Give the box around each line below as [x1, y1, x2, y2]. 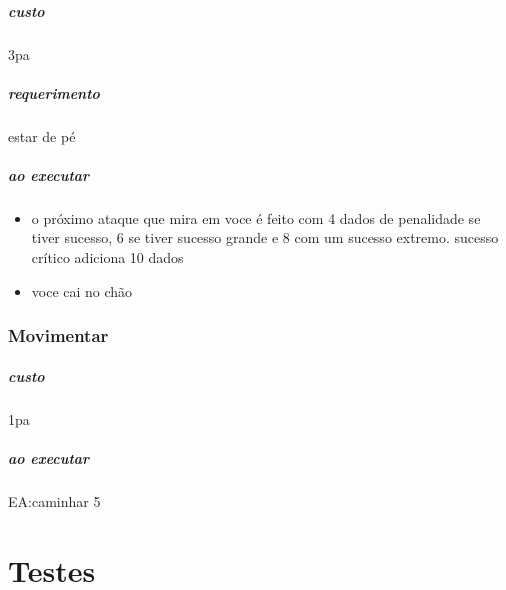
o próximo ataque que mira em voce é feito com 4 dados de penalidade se [31, 207, 481, 228]
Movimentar [8, 323, 109, 348]
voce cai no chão [31, 280, 133, 301]
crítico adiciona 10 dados [31, 247, 184, 268]
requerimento [8, 82, 100, 103]
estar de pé [8, 125, 76, 146]
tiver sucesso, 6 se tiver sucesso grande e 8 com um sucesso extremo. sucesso [31, 227, 499, 248]
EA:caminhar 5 [8, 490, 101, 511]
